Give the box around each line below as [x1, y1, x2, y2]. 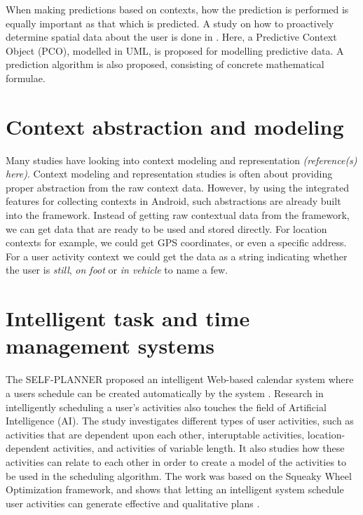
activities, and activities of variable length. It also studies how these [53, 441, 345, 455]
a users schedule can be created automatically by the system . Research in [6, 385, 324, 400]
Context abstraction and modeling [6, 112, 344, 140]
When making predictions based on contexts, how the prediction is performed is [6, 2, 349, 16]
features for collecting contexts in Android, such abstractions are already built [6, 194, 341, 208]
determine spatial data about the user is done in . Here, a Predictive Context [6, 29, 337, 44]
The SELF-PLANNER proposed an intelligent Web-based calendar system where [6, 372, 354, 387]
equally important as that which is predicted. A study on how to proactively [6, 15, 334, 30]
